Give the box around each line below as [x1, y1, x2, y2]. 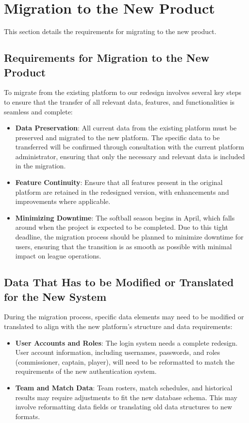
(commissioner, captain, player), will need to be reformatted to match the [15, 356, 235, 367]
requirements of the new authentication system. [15, 366, 157, 376]
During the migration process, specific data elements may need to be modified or [4, 312, 244, 322]
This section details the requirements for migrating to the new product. [4, 26, 216, 37]
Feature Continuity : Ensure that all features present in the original [15, 177, 223, 187]
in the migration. [15, 161, 66, 171]
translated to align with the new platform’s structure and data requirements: [4, 321, 232, 331]
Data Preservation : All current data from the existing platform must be [15, 123, 237, 133]
